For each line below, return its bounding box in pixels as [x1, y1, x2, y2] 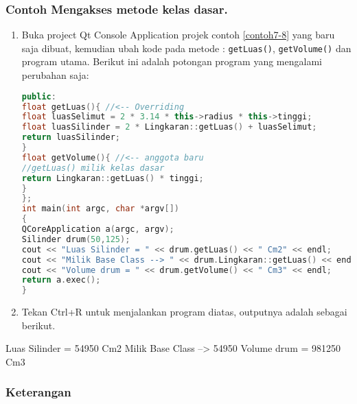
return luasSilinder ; [21, 132, 120, 143]
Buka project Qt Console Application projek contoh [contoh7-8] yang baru [21, 27, 335, 42]
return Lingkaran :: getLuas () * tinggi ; [21, 173, 204, 183]
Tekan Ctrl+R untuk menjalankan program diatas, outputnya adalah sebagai [21, 305, 347, 319]
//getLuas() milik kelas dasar [21, 163, 165, 173]
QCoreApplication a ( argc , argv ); [21, 224, 174, 235]
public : [21, 91, 56, 102]
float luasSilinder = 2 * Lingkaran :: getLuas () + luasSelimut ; [21, 122, 317, 132]
